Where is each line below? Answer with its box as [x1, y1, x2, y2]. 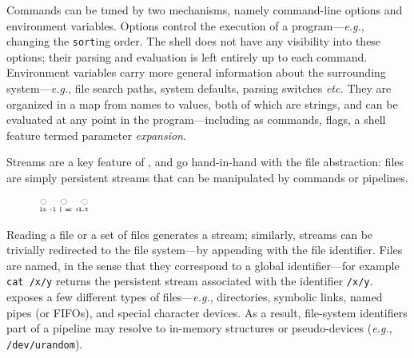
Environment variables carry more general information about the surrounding [6, 64, 386, 81]
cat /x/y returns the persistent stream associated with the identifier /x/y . [6, 272, 373, 289]
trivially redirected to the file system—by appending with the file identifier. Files [6, 241, 403, 258]
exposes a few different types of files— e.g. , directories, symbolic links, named [6, 288, 383, 305]
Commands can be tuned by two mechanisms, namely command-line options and [6, 2, 403, 18]
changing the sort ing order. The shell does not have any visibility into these [6, 33, 381, 50]
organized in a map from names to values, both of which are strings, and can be [6, 95, 398, 112]
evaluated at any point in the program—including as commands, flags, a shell [6, 111, 386, 128]
